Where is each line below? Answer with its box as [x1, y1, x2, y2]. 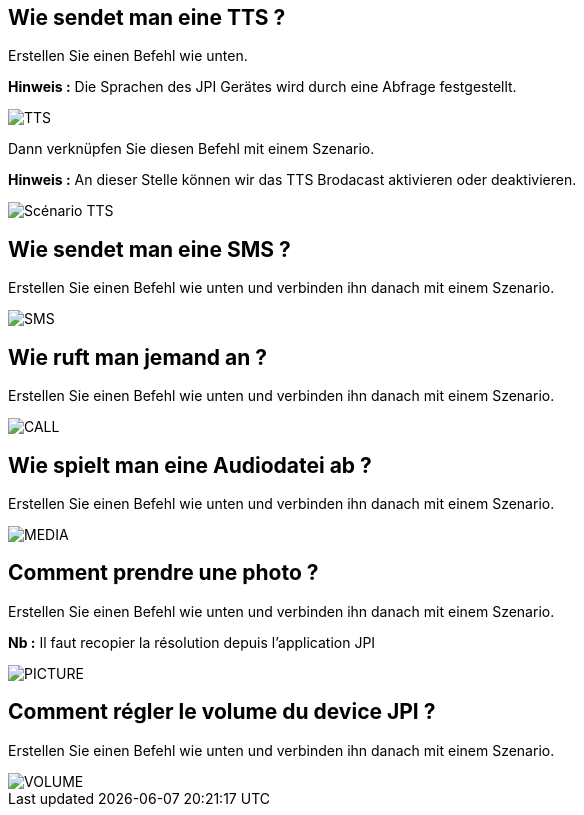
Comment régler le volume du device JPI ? [8, 699, 436, 725]
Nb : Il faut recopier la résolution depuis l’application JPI [8, 633, 376, 651]
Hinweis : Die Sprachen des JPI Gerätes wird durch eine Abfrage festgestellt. [8, 78, 517, 96]
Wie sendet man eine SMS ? [8, 236, 291, 262]
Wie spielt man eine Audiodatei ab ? [8, 452, 372, 478]
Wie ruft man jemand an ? [8, 344, 268, 370]
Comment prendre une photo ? [8, 560, 319, 586]
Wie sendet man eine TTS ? [8, 5, 286, 30]
